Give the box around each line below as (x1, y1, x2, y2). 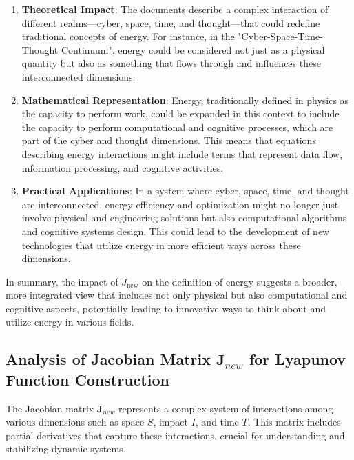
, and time (195, 414, 239, 429)
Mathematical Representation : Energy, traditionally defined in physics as (21, 92, 349, 107)
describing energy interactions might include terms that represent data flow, (21, 146, 343, 161)
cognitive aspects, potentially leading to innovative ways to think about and (6, 301, 326, 315)
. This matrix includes (247, 414, 341, 429)
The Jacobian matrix (6, 401, 94, 415)
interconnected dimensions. (21, 69, 136, 83)
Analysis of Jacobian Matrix (6, 348, 211, 370)
